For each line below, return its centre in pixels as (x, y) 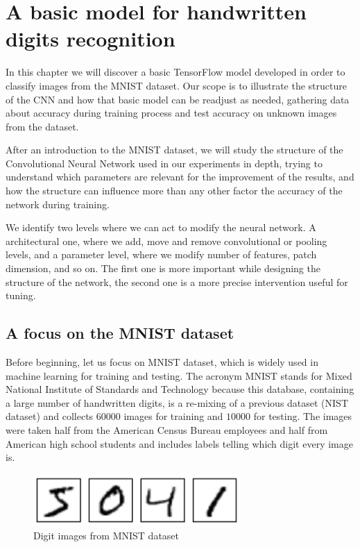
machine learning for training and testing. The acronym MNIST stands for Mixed (179, 375)
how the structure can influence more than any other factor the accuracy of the (174, 191)
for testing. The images (303, 416)
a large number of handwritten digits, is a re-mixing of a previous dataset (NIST (177, 402)
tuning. (21, 295)
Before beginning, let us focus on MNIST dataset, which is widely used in (162, 362)
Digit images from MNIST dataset (106, 535)
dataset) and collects (50, 416)
